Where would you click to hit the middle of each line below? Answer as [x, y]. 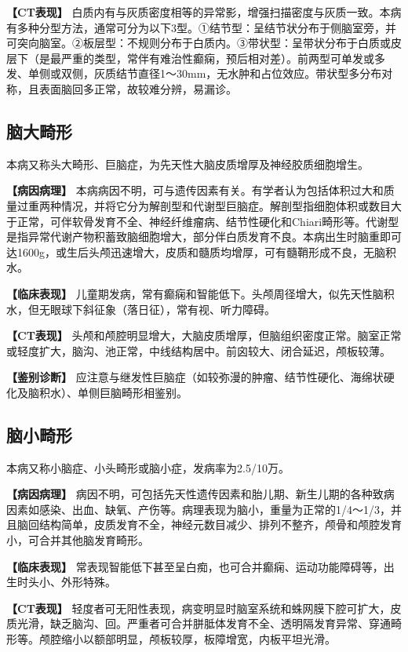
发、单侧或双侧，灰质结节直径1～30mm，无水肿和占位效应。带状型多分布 [194, 73]
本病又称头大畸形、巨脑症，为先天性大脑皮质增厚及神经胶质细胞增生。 [188, 164]
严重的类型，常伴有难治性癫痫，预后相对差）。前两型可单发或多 [223, 58]
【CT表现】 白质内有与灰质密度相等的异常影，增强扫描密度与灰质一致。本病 [204, 12]
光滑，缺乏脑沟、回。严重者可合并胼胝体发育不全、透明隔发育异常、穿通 [204, 623]
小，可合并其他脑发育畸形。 [78, 540]
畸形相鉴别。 [154, 392]
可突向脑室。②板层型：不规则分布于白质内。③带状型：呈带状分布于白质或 [199, 43]
